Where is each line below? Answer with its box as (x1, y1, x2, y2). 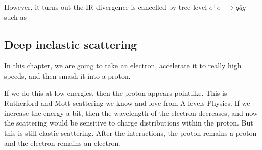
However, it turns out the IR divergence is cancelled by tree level (4, 2, 207, 12)
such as (4, 11, 27, 22)
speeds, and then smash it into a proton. (4, 70, 131, 81)
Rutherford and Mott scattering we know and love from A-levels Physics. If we (4, 97, 250, 108)
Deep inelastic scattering (4, 36, 137, 52)
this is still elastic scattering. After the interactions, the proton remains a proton (4, 127, 257, 138)
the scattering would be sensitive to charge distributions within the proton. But (4, 117, 253, 128)
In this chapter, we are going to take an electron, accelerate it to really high (4, 60, 242, 71)
